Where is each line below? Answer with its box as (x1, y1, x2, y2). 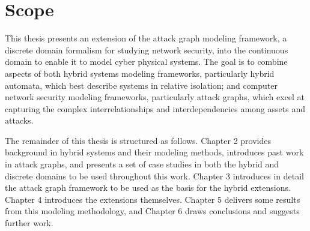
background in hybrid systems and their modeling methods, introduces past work (5, 146, 304, 158)
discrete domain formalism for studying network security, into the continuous (5, 43, 288, 56)
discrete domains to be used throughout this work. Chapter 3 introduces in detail (5, 169, 304, 182)
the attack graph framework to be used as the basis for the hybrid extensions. (5, 181, 291, 194)
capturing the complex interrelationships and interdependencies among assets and (5, 102, 305, 115)
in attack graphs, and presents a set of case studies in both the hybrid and (5, 158, 279, 170)
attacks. (5, 114, 34, 127)
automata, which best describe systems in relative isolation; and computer (5, 79, 278, 91)
